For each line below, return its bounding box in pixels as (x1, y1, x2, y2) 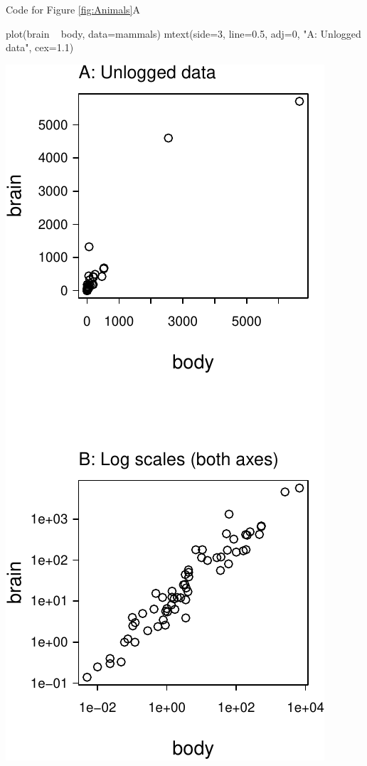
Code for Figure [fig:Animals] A (6, 2, 140, 16)
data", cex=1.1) (6, 40, 74, 55)
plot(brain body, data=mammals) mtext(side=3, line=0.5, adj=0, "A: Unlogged (6, 26, 361, 41)
